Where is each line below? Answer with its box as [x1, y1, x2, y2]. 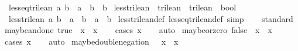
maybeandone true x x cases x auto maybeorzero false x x [4, 24, 272, 36]
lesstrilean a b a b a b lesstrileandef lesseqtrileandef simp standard [8, 12, 293, 24]
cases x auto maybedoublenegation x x [4, 35, 179, 47]
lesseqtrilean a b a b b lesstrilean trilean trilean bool [8, 1, 237, 13]
